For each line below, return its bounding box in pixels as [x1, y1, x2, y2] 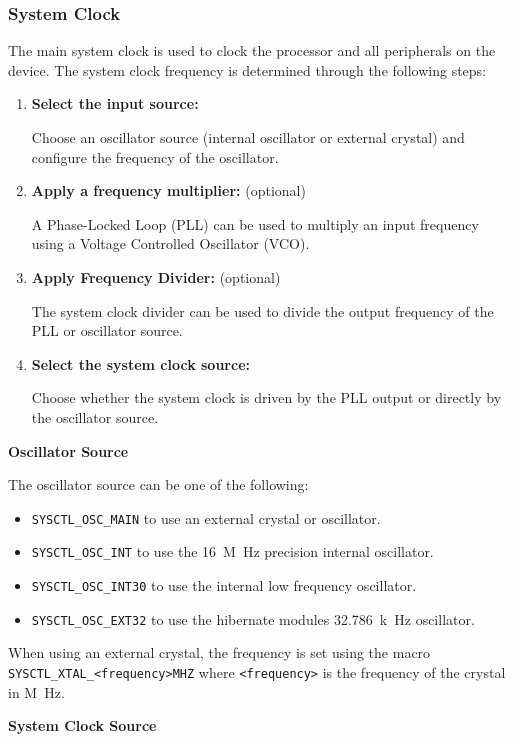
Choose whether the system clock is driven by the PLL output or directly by [31, 387, 502, 408]
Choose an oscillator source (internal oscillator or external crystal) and [31, 127, 465, 147]
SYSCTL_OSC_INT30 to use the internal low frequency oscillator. [31, 575, 417, 596]
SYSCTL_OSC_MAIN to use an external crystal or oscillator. [31, 507, 381, 528]
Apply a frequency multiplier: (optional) [31, 180, 306, 201]
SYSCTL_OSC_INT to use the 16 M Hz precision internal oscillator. [31, 541, 434, 562]
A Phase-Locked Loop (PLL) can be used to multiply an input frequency [31, 213, 479, 234]
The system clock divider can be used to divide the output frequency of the [31, 300, 494, 321]
